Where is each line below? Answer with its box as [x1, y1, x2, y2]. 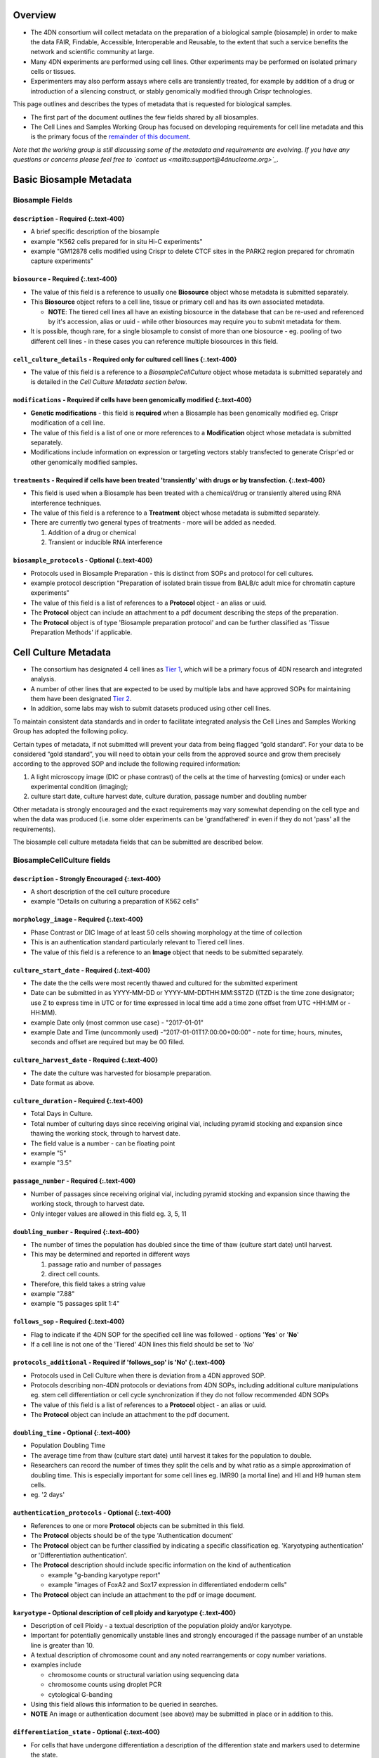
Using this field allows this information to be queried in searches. [30, 1700, 218, 1709]
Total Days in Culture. [30, 1110, 93, 1118]
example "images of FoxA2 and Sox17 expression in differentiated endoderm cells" [48, 1581, 288, 1589]
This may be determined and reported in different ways [30, 1250, 190, 1259]
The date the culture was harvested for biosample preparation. [30, 1069, 212, 1077]
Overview [13, 9, 57, 21]
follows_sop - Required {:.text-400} [13, 1317, 126, 1326]
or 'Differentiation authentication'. [30, 1551, 128, 1559]
